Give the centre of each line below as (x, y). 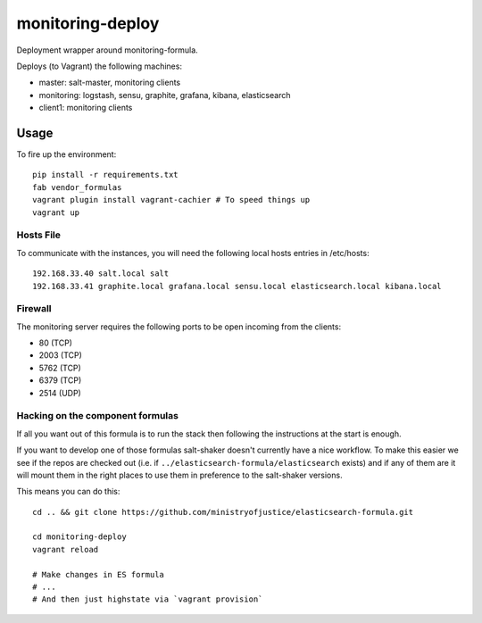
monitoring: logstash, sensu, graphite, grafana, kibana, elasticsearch (165, 95)
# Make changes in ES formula (99, 574)
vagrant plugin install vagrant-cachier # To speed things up (171, 200)
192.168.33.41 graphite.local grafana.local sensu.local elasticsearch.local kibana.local (237, 286)
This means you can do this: (68, 492)
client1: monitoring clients (86, 108)
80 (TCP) (56, 343)
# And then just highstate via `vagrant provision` (148, 599)
